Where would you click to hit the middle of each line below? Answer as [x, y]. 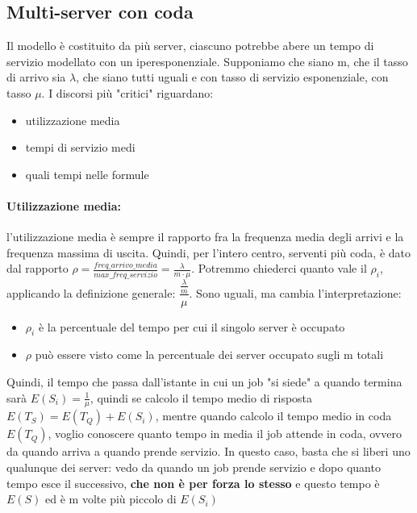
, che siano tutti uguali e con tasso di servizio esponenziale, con [232, 77]
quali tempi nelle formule [87, 174]
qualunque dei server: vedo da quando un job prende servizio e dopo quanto [194, 467]
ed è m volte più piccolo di [111, 499]
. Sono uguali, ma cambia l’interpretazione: [295, 292]
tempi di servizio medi [80, 147]
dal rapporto [38, 268]
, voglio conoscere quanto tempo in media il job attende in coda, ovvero [225, 434]
